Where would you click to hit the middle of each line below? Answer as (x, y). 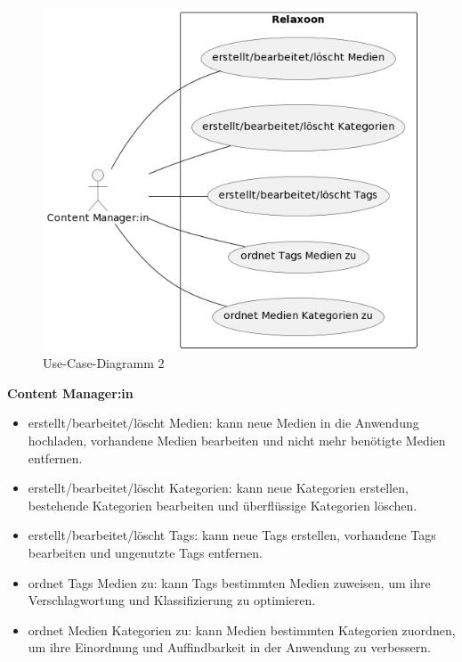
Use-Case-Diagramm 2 (104, 363)
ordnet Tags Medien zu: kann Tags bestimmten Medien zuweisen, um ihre (229, 582)
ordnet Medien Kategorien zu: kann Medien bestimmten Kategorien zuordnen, (242, 629)
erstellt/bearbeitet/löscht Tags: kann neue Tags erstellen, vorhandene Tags (232, 535)
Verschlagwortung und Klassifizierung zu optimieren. (172, 600)
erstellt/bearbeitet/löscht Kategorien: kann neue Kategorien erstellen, (218, 488)
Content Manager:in (70, 392)
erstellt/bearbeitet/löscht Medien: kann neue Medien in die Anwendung (223, 423)
